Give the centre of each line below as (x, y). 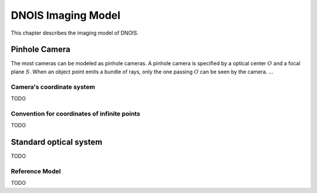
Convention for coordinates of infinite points (75, 113)
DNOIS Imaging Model (65, 15)
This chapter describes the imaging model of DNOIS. (75, 33)
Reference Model (36, 171)
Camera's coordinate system (53, 87)
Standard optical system (57, 142)
